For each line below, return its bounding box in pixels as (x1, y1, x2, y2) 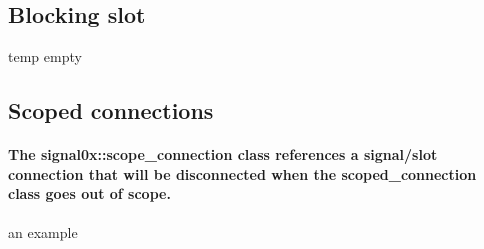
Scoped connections (8, 95, 214, 126)
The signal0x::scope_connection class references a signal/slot (8, 144, 438, 165)
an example (8, 221, 78, 242)
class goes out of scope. (8, 183, 171, 204)
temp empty (8, 46, 82, 67)
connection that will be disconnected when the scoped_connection (8, 163, 477, 184)
